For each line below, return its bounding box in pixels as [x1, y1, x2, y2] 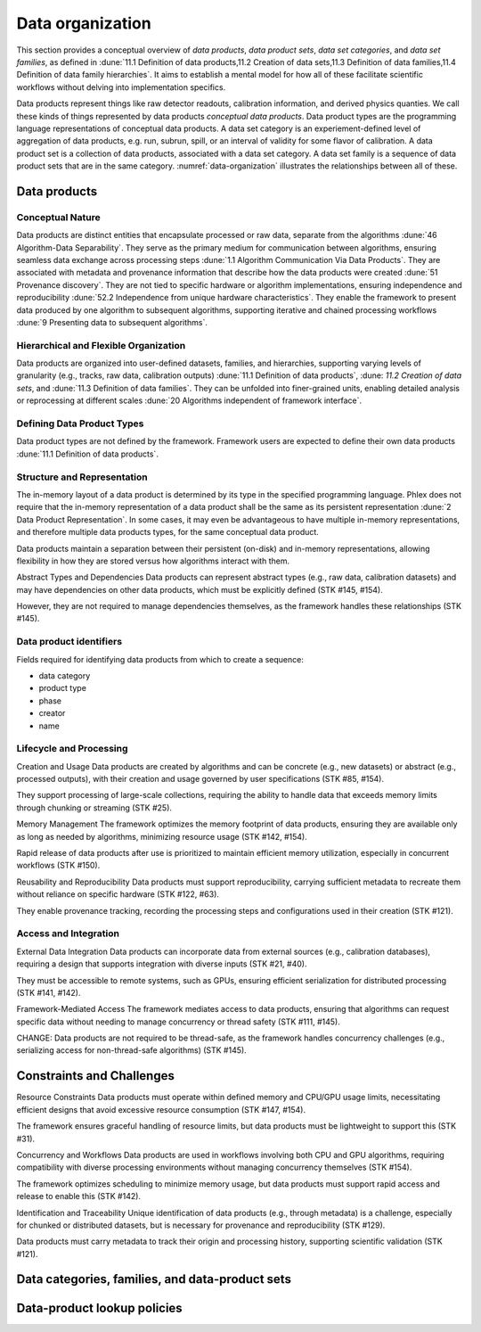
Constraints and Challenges [16, 1068, 175, 1083]
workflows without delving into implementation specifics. [16, 81, 226, 93]
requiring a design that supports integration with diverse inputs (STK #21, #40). [16, 958, 307, 969]
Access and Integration [16, 927, 120, 940]
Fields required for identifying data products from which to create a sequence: [16, 654, 305, 664]
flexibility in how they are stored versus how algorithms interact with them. [16, 555, 289, 566]
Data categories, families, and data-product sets [16, 1271, 291, 1287]
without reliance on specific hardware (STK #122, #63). [16, 889, 220, 900]
